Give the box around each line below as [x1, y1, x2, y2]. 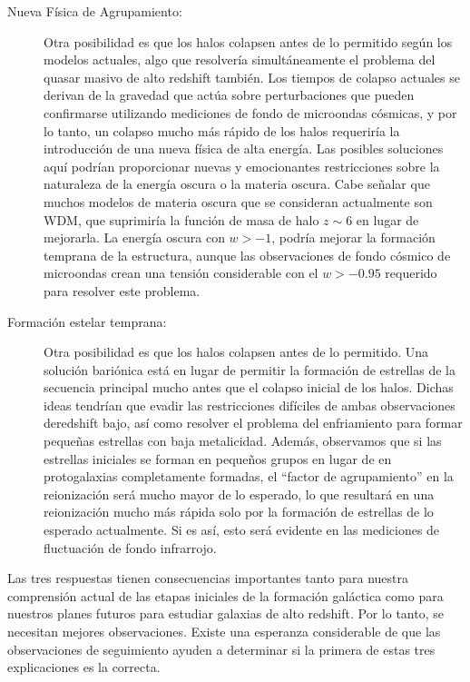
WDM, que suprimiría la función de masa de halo [44, 210, 319, 229]
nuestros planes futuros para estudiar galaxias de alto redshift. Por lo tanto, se [7, 604, 444, 623]
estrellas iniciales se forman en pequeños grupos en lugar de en [44, 449, 392, 468]
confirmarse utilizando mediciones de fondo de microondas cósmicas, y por [44, 103, 457, 122]
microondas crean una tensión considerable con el [44, 263, 318, 282]
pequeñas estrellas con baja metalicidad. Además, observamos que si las [44, 431, 442, 450]
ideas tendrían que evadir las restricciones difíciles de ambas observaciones [44, 395, 455, 414]
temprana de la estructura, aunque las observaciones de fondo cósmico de [44, 245, 451, 264]
